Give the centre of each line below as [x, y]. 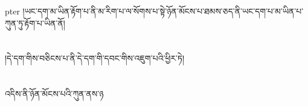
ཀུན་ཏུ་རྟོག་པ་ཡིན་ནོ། [35, 23]
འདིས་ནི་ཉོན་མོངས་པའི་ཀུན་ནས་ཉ [54, 94]
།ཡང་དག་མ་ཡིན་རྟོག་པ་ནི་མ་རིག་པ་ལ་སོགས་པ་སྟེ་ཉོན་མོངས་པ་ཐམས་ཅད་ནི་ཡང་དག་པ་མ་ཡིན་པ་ [163, 11]
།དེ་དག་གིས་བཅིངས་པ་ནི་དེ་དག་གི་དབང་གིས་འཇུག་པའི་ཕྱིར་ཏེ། [95, 58]
